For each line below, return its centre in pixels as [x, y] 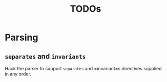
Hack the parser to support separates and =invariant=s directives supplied [83, 69]
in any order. [18, 74]
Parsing [22, 37]
